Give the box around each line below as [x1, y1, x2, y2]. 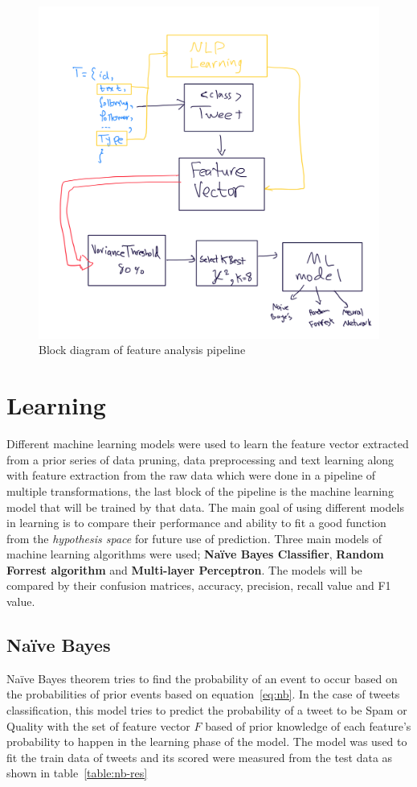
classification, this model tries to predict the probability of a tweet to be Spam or [6, 702, 407, 719]
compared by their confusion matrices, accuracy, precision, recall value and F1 [6, 577, 391, 594]
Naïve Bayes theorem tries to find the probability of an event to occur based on [6, 670, 398, 686]
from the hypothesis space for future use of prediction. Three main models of [6, 529, 382, 546]
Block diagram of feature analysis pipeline [39, 341, 246, 358]
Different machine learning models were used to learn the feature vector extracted [6, 435, 409, 452]
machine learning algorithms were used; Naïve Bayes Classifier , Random [6, 546, 384, 562]
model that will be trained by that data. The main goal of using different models [6, 498, 404, 515]
